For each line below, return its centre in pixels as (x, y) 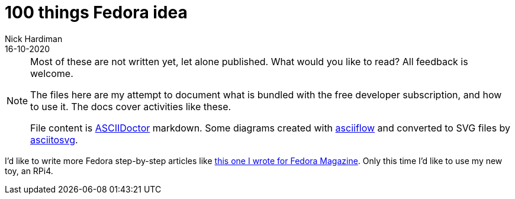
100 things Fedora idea (96, 12)
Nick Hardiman (34, 38)
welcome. (52, 73)
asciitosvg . (54, 139)
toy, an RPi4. (29, 171)
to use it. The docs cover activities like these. (131, 106)
